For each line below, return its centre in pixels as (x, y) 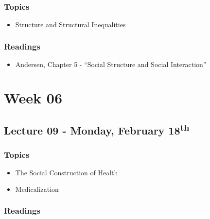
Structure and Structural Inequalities (70, 25)
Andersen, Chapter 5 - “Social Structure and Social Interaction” (111, 64)
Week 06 (33, 97)
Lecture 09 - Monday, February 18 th (97, 129)
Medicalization (37, 189)
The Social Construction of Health (67, 172)
